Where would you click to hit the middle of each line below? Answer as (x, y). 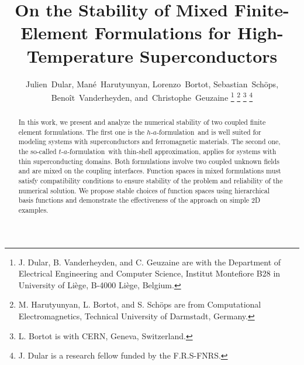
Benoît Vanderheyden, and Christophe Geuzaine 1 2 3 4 (152, 96)
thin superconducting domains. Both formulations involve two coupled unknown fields (149, 161)
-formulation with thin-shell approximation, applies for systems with (172, 151)
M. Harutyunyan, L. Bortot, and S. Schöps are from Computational (140, 304)
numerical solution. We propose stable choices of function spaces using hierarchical (144, 190)
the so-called (37, 151)
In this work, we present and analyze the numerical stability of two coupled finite (142, 122)
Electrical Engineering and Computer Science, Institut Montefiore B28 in (149, 273)
